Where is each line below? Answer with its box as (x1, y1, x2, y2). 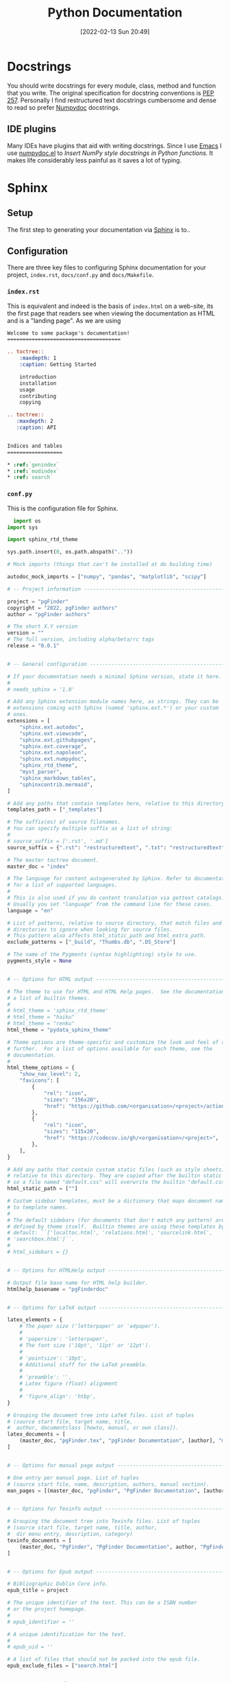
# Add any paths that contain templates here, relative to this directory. (7, 800, 228, 807)
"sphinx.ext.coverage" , (19, 743, 88, 750)
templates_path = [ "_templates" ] (7, 806, 103, 814)
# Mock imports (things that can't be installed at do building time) (7, 561, 213, 568)
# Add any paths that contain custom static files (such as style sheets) (7, 1166, 225, 1173)
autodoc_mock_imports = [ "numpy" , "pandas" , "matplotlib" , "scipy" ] (7, 573, 207, 580)
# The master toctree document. (7, 856, 99, 864)
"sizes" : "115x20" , (43, 1128, 99, 1135)
